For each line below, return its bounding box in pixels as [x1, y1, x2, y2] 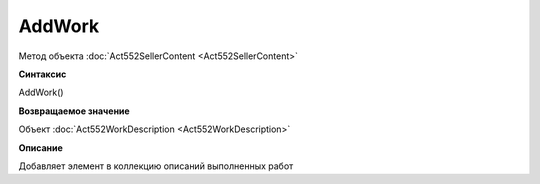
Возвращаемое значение [18, 105, 130, 117]
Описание [18, 141, 64, 154]
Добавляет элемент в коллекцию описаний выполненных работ [18, 160, 294, 172]
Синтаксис [18, 68, 67, 80]
